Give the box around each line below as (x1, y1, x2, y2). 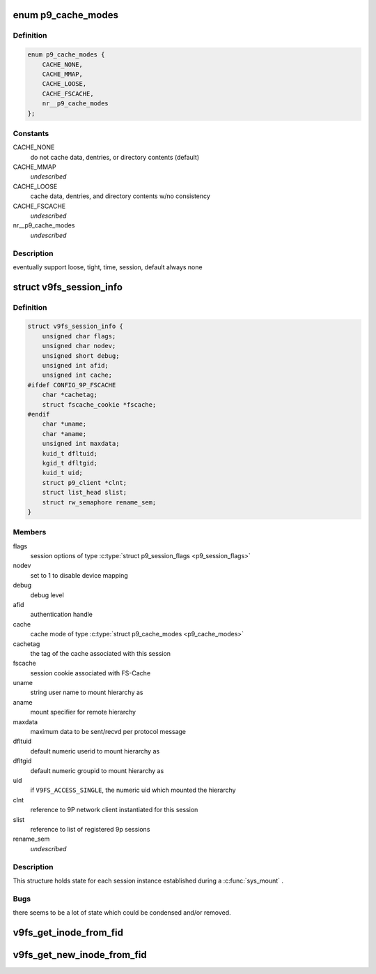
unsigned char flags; (42, 332, 116, 340)
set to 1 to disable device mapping (30, 571, 128, 579)
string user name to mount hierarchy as (30, 688, 143, 697)
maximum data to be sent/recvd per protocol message (30, 728, 187, 736)
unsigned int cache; (42, 371, 113, 380)
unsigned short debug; (42, 352, 120, 359)
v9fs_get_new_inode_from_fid (13, 949, 147, 961)
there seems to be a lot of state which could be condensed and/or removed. (13, 908, 231, 917)
